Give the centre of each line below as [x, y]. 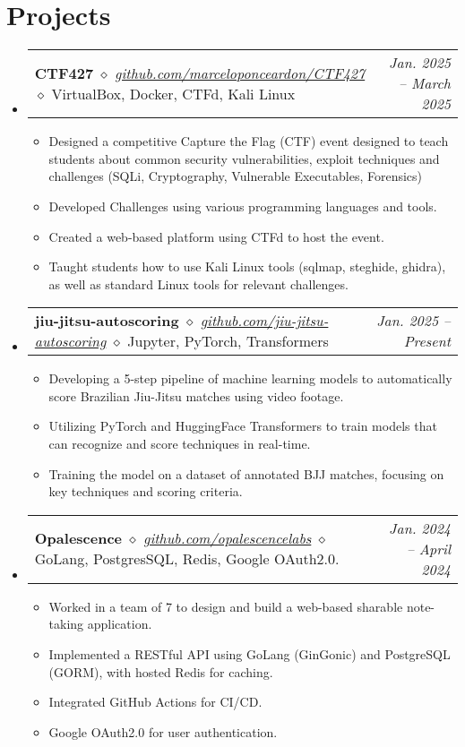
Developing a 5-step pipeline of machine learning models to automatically [250, 378]
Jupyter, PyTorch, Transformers [228, 341]
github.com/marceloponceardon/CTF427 [240, 73]
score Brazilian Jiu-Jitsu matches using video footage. [196, 395]
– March [425, 83]
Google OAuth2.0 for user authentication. [163, 731]
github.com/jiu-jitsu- [264, 321]
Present [427, 341]
